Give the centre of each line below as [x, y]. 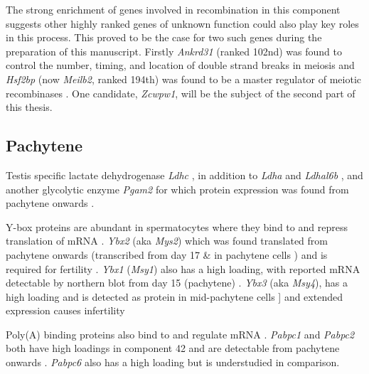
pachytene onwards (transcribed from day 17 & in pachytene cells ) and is [167, 254]
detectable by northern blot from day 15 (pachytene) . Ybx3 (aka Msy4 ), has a [177, 283]
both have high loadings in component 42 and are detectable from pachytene [173, 348]
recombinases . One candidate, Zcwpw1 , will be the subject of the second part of [181, 93]
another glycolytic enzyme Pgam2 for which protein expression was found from [177, 189]
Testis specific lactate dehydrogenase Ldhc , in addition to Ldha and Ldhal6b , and [184, 175]
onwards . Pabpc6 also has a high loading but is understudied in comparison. [173, 362]
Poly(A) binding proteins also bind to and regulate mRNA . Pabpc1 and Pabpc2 [180, 334]
